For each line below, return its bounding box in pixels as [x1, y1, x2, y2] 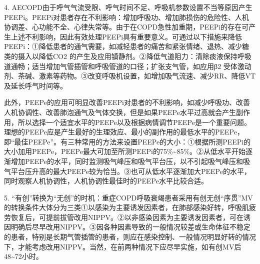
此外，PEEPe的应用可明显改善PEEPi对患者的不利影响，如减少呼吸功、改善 [4, 97, 250, 107]
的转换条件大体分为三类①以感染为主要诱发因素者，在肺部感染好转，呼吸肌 [4, 202, 249, 212]
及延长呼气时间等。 [4, 80, 67, 90]
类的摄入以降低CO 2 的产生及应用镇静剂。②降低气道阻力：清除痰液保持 [4, 50, 237, 61]
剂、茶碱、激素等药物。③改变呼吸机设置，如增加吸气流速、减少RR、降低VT [4, 70, 256, 81]
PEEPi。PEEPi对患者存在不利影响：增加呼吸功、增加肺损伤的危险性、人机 [4, 11, 249, 22]
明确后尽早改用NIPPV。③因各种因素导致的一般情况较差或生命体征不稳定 [10, 221, 251, 232]
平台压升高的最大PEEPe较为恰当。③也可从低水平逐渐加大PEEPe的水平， [10, 165, 251, 176]
